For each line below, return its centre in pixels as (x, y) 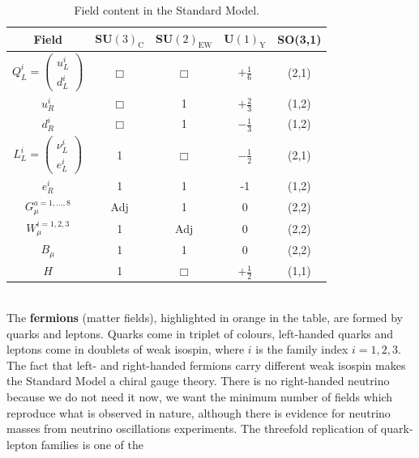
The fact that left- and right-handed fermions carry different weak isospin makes (206, 365)
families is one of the (92, 444)
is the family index (302, 349)
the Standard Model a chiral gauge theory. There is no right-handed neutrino (198, 381)
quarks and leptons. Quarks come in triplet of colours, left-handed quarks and (200, 333)
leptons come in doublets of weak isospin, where (126, 349)
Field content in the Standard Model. (167, 10)
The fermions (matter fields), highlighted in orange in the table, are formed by (205, 318)
